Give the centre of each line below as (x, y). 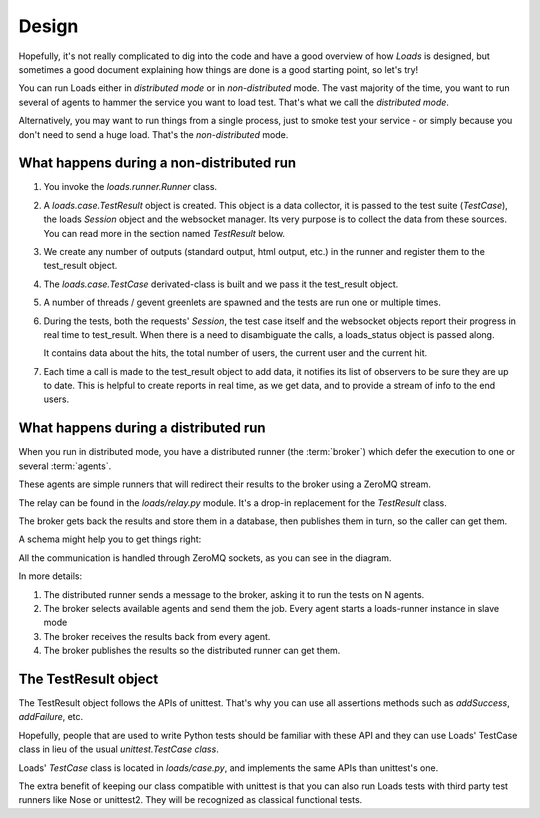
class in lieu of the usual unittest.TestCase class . (118, 749)
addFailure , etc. (51, 717)
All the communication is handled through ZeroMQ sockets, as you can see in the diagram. (205, 557)
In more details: (50, 576)
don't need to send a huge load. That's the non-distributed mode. (153, 134)
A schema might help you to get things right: (110, 539)
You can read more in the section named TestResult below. (164, 233)
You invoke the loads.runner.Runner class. (130, 187)
